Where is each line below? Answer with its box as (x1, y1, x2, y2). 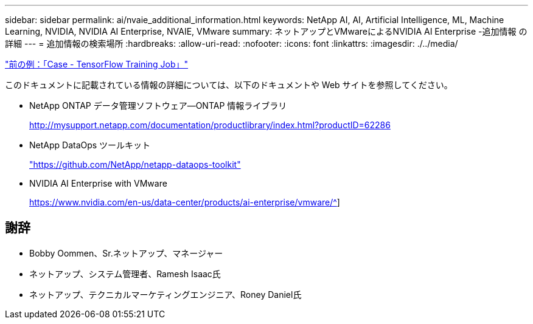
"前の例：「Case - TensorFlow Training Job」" (5, 59, 189, 69)
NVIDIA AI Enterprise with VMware (29, 178, 167, 188)
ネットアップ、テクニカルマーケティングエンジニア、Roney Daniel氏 (29, 289, 302, 300)
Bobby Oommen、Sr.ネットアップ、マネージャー (29, 247, 223, 258)
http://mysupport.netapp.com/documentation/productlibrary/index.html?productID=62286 (29, 120, 391, 130)
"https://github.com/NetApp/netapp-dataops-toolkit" (29, 159, 241, 170)
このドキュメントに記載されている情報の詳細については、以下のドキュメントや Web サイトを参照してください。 (5, 80, 453, 90)
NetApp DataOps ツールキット (29, 140, 151, 150)
